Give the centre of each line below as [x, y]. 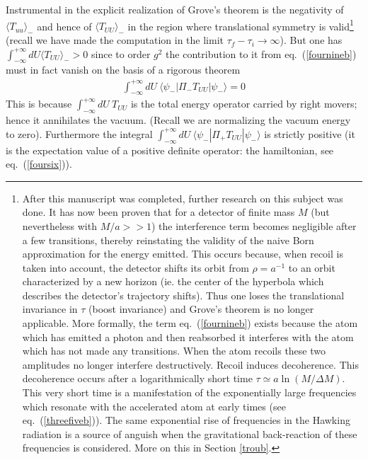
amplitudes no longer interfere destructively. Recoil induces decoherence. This [190, 364]
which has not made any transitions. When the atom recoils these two [174, 351]
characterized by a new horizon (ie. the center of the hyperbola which [173, 281]
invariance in [50, 309]
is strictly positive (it [310, 133]
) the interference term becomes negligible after [254, 225]
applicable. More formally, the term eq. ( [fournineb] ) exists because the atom [190, 323]
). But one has [311, 40]
